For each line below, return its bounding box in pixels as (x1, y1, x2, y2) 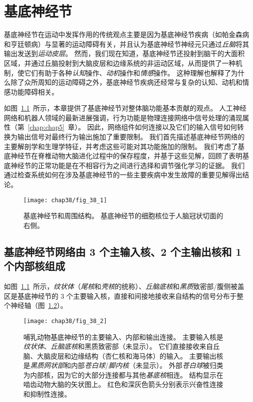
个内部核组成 (4, 258, 65, 273)
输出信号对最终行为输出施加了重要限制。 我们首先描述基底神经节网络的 (17, 132, 245, 142)
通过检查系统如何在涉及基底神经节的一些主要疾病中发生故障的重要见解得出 (4, 170, 242, 180)
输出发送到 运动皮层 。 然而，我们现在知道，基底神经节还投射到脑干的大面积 (4, 48, 245, 58)
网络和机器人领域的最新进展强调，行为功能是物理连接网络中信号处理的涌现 (4, 112, 242, 122)
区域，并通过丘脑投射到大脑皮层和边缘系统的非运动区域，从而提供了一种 (4, 57, 235, 68)
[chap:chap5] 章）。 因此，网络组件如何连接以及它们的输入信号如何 (28, 122, 237, 132)
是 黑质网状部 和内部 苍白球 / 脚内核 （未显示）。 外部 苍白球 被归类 (23, 360, 223, 370)
